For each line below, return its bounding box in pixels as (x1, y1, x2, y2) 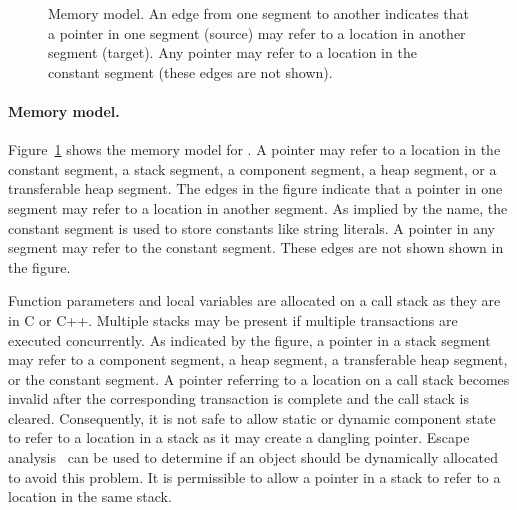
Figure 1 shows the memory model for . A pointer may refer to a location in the (8, 139, 501, 160)
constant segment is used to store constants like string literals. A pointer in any (8, 217, 495, 238)
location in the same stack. (8, 486, 172, 507)
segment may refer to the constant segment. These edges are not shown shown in (8, 237, 504, 258)
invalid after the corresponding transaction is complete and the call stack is (8, 388, 469, 409)
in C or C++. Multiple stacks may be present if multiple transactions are (8, 309, 458, 330)
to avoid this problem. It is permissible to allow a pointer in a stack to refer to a (8, 466, 501, 487)
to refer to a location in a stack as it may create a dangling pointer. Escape (8, 427, 470, 448)
